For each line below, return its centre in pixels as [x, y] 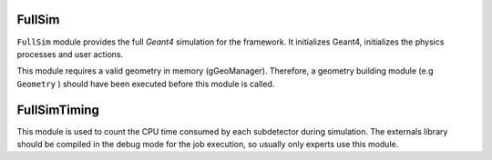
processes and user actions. [70, 54]
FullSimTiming [58, 110]
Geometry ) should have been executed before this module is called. [146, 84]
